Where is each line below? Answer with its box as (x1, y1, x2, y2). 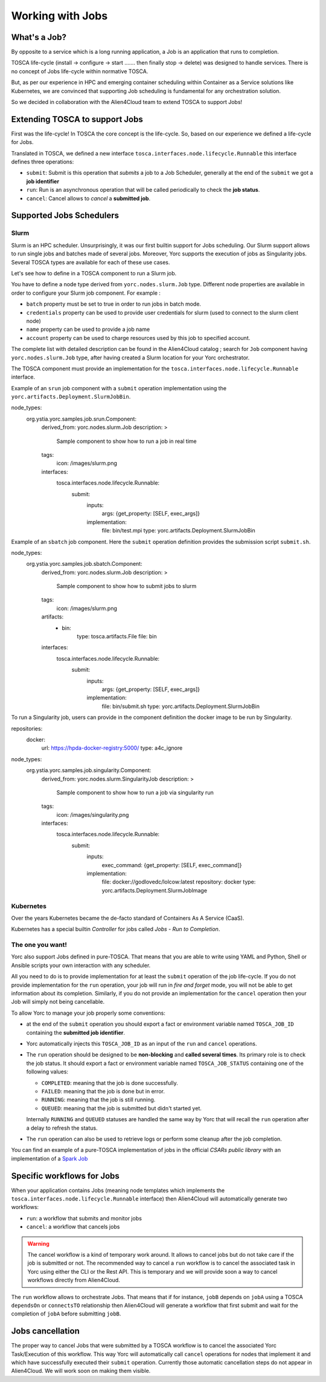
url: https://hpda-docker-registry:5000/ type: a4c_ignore (41, 744, 183, 752)
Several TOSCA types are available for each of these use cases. (11, 258, 170, 266)
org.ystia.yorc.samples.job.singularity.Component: (26, 767, 152, 774)
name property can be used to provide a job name (26, 326, 150, 333)
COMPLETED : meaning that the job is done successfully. (41, 1079, 178, 1086)
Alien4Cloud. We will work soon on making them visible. (11, 1367, 151, 1375)
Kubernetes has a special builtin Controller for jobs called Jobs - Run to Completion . (11, 926, 220, 933)
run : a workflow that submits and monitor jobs (26, 1214, 142, 1222)
